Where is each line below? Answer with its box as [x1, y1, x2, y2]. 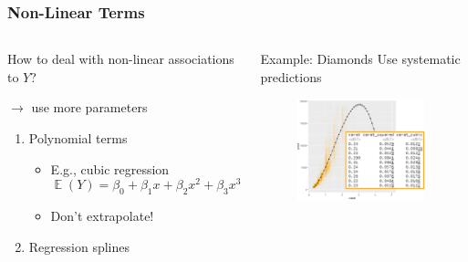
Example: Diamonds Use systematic [260, 49, 461, 68]
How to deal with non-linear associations [7, 49, 234, 68]
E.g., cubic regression [50, 159, 170, 178]
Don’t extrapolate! [50, 206, 154, 225]
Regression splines [28, 236, 130, 256]
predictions [260, 67, 322, 86]
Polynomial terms [28, 129, 128, 147]
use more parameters [31, 98, 148, 117]
